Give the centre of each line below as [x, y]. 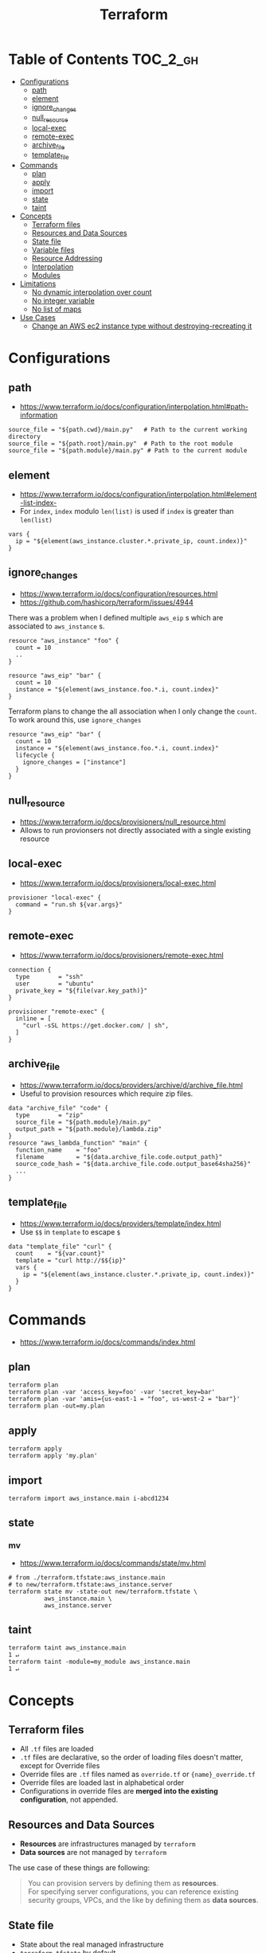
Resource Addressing [67, 258]
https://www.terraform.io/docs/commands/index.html [108, 1342]
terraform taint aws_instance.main [67, 1648]
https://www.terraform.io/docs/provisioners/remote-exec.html [122, 955]
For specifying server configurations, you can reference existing [133, 1892]
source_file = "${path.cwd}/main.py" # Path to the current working [128, 430]
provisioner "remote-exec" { [57, 1012]
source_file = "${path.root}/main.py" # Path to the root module [121, 444]
